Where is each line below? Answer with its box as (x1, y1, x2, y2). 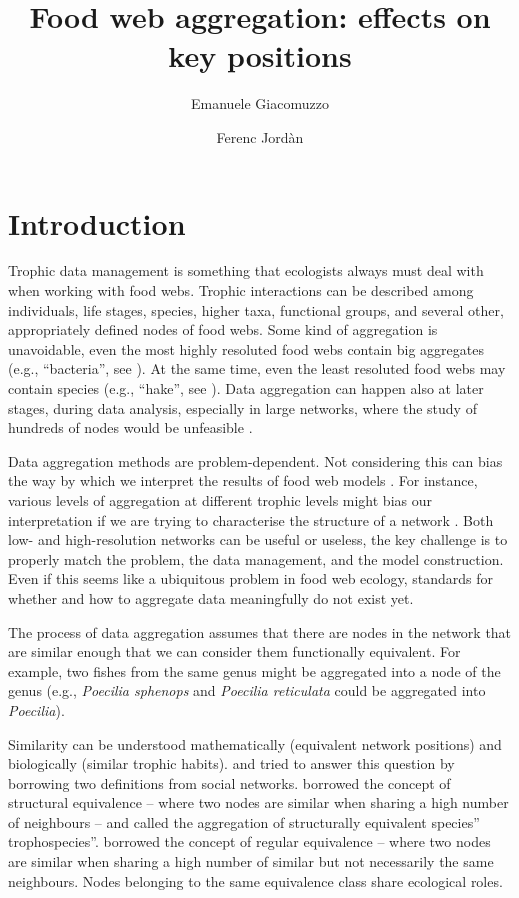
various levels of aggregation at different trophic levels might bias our (8, 489, 432, 510)
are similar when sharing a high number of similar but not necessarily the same (8, 851, 494, 872)
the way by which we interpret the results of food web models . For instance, (8, 470, 478, 491)
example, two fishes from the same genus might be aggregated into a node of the (8, 660, 501, 681)
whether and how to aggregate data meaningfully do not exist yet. (8, 587, 414, 608)
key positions (168, 35, 352, 76)
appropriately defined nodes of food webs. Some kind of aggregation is (8, 319, 438, 340)
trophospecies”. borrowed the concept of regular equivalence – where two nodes (8, 831, 491, 852)
